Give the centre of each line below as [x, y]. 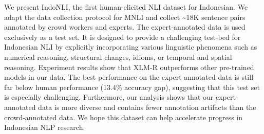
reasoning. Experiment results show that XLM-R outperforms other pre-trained [129, 67]
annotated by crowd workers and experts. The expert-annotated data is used [125, 27]
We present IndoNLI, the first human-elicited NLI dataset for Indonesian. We [126, 7]
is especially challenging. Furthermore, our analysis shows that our [109, 97]
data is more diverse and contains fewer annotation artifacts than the [147, 107]
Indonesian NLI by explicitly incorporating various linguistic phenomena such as [131, 47]
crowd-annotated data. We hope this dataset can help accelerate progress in [124, 117]
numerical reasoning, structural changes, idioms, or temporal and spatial [118, 57]
